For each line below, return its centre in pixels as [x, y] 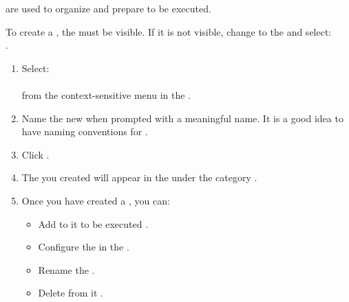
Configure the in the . [84, 247]
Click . [35, 154]
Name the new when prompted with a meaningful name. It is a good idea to [182, 118]
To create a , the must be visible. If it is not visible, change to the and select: [169, 31]
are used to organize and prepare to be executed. [108, 8]
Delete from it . [71, 293]
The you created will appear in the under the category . [139, 177]
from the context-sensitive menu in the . [106, 94]
